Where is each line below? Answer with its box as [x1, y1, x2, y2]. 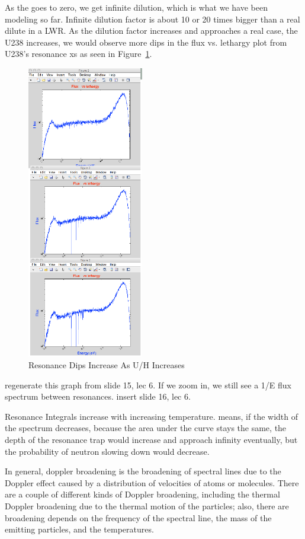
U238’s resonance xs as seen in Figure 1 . [5, 47, 152, 60]
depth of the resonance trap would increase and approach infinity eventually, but [5, 433, 298, 445]
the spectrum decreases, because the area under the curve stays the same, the [5, 422, 287, 434]
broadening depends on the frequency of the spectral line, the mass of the [5, 511, 272, 524]
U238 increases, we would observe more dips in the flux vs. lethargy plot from [5, 36, 287, 48]
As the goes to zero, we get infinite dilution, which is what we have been [5, 1, 268, 13]
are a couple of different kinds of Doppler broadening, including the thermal [5, 488, 280, 500]
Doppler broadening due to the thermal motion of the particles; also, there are [5, 499, 289, 512]
